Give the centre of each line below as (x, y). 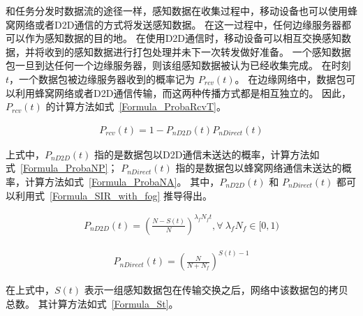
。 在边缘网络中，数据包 (290, 78)
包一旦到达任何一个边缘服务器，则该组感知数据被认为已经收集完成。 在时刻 (178, 65)
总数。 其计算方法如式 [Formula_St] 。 (92, 303)
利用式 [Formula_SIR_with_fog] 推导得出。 (114, 195)
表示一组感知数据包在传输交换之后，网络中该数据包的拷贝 (216, 290)
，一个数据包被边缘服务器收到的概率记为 (102, 78)
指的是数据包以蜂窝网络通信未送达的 (259, 168)
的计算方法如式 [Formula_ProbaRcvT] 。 (136, 106)
